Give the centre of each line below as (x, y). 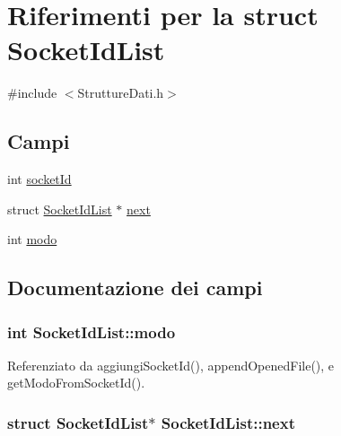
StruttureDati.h (121, 93)
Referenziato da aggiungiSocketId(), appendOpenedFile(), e (171, 365)
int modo (32, 239)
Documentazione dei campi (135, 288)
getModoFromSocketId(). (76, 383)
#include (32, 93)
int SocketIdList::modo (92, 331)
